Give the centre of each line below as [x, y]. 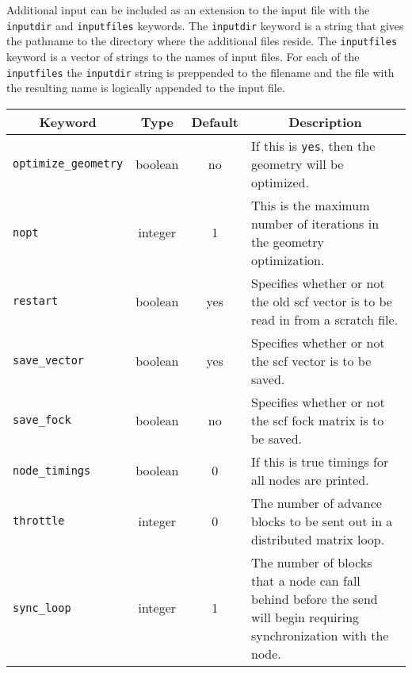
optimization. [288, 260]
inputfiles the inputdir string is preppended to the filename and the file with [200, 72]
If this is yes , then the [313, 145]
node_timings [52, 470]
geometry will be [297, 163]
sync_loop [42, 608]
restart [36, 301]
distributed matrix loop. [318, 539]
